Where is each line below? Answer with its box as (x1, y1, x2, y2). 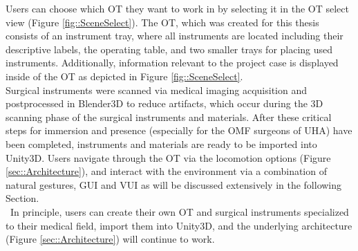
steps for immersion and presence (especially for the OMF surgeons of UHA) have (6, 123, 352, 138)
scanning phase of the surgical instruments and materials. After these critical (6, 109, 332, 124)
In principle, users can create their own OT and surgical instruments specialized (10, 204, 349, 219)
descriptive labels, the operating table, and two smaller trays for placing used (6, 41, 333, 56)
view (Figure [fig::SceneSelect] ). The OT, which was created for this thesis (6, 15, 319, 29)
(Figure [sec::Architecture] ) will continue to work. (6, 232, 215, 246)
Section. (6, 191, 39, 205)
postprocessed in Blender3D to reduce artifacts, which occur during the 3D (6, 96, 323, 111)
